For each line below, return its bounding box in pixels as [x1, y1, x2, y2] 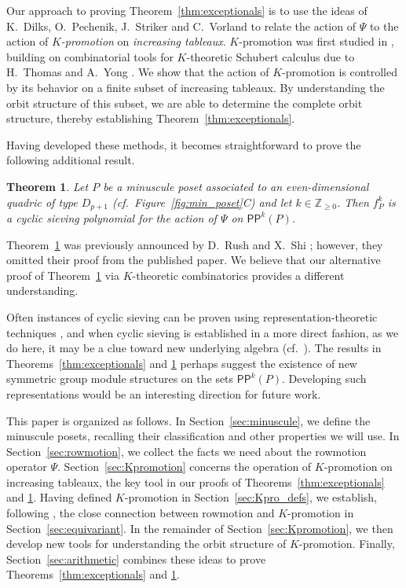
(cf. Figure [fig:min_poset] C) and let [112, 193, 292, 210]
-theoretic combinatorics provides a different [132, 266, 345, 283]
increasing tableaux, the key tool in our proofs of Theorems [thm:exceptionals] [6, 473, 385, 490]
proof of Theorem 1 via [6, 266, 119, 283]
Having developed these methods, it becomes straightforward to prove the [6, 136, 361, 153]
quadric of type [6, 193, 78, 210]
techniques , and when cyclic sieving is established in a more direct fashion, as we [6, 324, 399, 340]
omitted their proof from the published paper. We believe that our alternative [6, 252, 381, 268]
